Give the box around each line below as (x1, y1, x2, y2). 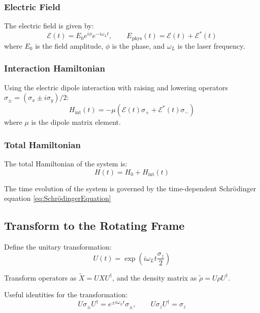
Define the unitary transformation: (4, 241, 112, 252)
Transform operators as (4, 272, 77, 283)
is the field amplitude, (35, 40, 104, 51)
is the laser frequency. (177, 40, 245, 51)
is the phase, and (112, 40, 165, 51)
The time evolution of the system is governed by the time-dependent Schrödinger (4, 183, 256, 193)
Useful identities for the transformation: (4, 289, 128, 300)
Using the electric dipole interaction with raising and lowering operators (4, 82, 228, 92)
